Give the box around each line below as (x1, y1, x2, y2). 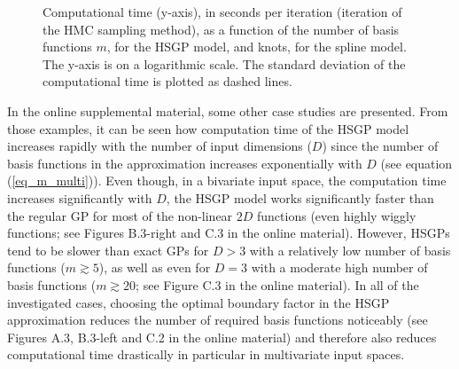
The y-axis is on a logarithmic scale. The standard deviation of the (43, 54, 406, 73)
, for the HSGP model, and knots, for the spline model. (106, 37, 407, 56)
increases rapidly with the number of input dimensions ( (7, 137, 312, 155)
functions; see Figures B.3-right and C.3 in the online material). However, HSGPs (7, 224, 450, 242)
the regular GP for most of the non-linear (7, 206, 233, 224)
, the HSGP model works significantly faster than (166, 188, 434, 207)
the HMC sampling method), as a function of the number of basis (43, 20, 400, 38)
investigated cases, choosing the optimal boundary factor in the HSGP (7, 293, 390, 311)
